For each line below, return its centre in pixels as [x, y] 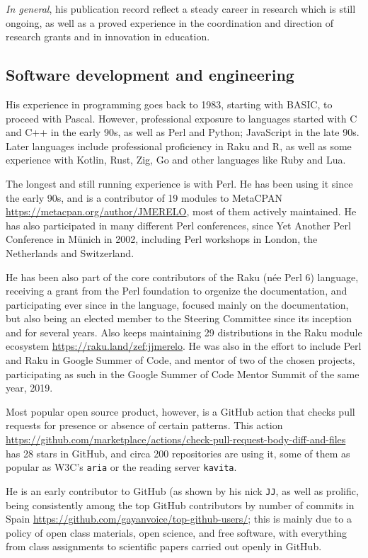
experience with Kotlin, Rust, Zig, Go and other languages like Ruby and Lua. [176, 160]
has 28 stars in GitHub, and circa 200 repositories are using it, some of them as [178, 453]
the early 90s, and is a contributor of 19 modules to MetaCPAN [144, 197]
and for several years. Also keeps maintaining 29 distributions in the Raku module [184, 332]
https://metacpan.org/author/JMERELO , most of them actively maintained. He [181, 211]
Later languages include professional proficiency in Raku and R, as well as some [179, 146]
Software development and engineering [150, 75]
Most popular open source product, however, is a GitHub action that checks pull [180, 411]
